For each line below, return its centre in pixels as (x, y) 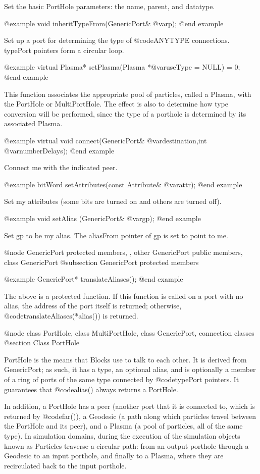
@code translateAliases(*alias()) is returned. (71, 316)
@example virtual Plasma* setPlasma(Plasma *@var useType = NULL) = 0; (122, 67)
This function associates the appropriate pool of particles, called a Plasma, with (128, 94)
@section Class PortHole (42, 343)
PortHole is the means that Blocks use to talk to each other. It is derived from (125, 359)
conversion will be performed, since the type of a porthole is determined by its (125, 113)
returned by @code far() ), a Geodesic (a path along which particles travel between (130, 416)
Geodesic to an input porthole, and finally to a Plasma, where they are (114, 456)
